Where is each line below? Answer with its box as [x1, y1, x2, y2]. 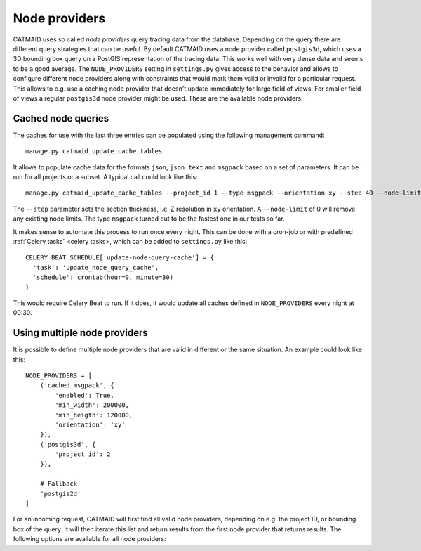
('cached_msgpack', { [39, 382, 115, 389]
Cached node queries [13, 112, 109, 124]
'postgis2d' [39, 489, 81, 498]
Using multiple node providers [13, 327, 148, 339]
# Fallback [39, 480, 78, 488]
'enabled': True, [55, 391, 115, 399]
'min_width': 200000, [55, 401, 130, 409]
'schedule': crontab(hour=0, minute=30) [32, 273, 174, 281]
